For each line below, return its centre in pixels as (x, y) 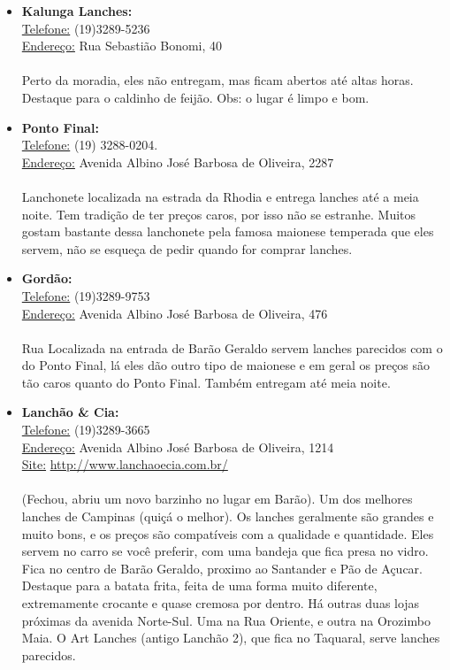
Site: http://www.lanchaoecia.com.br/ (125, 464)
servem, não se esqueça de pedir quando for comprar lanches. (187, 248)
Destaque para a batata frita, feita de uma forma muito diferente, (199, 585)
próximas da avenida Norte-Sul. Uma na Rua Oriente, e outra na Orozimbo (226, 620)
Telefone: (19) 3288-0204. (90, 145)
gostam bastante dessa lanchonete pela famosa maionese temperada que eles (228, 231)
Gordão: (47, 278)
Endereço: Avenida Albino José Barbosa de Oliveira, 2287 (178, 162)
